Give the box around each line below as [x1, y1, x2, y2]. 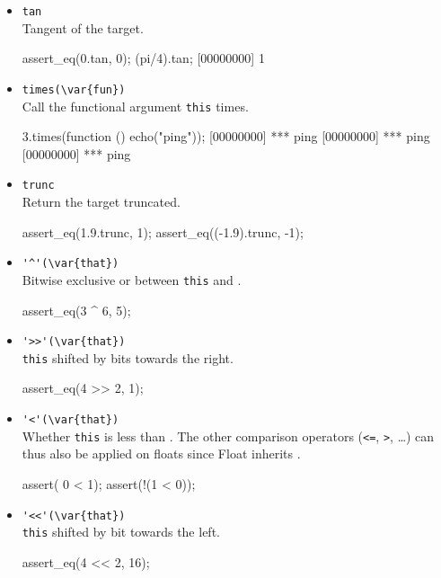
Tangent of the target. [22, 18, 144, 37]
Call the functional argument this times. [22, 96, 249, 115]
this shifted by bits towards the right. [22, 348, 234, 367]
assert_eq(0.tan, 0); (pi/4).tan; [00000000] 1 [22, 49, 265, 67]
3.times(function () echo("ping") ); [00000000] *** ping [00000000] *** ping [22, 127, 430, 146]
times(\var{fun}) [22, 83, 126, 96]
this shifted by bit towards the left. [22, 522, 220, 541]
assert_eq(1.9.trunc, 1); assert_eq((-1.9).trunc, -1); [22, 222, 304, 241]
